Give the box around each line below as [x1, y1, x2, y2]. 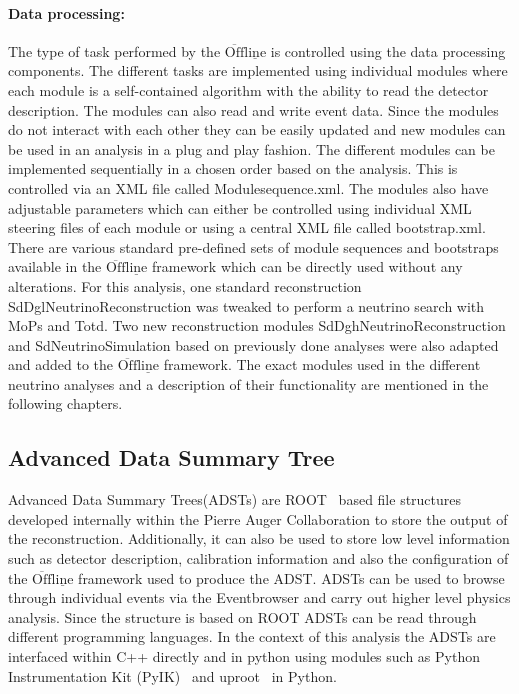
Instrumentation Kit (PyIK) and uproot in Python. [8, 665, 337, 686]
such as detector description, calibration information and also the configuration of [8, 548, 509, 569]
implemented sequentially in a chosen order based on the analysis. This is [8, 158, 458, 179]
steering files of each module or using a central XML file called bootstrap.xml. [8, 217, 486, 238]
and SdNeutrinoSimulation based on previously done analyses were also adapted [8, 334, 499, 355]
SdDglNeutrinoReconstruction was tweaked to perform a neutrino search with [8, 295, 485, 316]
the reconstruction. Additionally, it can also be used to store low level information [8, 528, 510, 549]
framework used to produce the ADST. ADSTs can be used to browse [78, 567, 505, 588]
